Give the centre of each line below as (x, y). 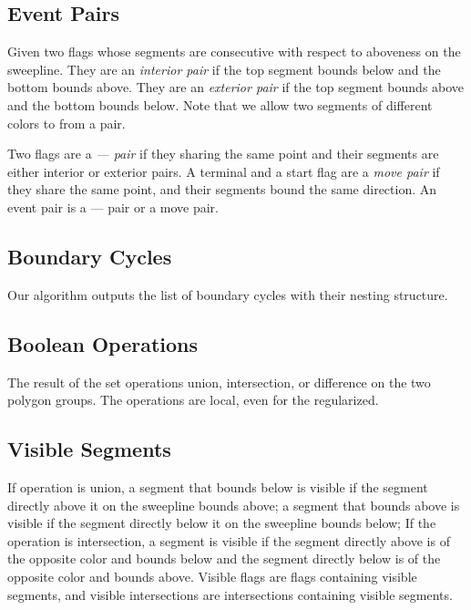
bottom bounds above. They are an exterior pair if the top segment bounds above (236, 87)
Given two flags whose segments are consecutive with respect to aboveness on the (234, 52)
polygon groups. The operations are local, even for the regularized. (193, 400)
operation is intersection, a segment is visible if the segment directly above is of (229, 540)
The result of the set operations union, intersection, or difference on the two (219, 382)
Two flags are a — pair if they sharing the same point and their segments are (223, 154)
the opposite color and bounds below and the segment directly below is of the (224, 558)
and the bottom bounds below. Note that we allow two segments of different (220, 104)
